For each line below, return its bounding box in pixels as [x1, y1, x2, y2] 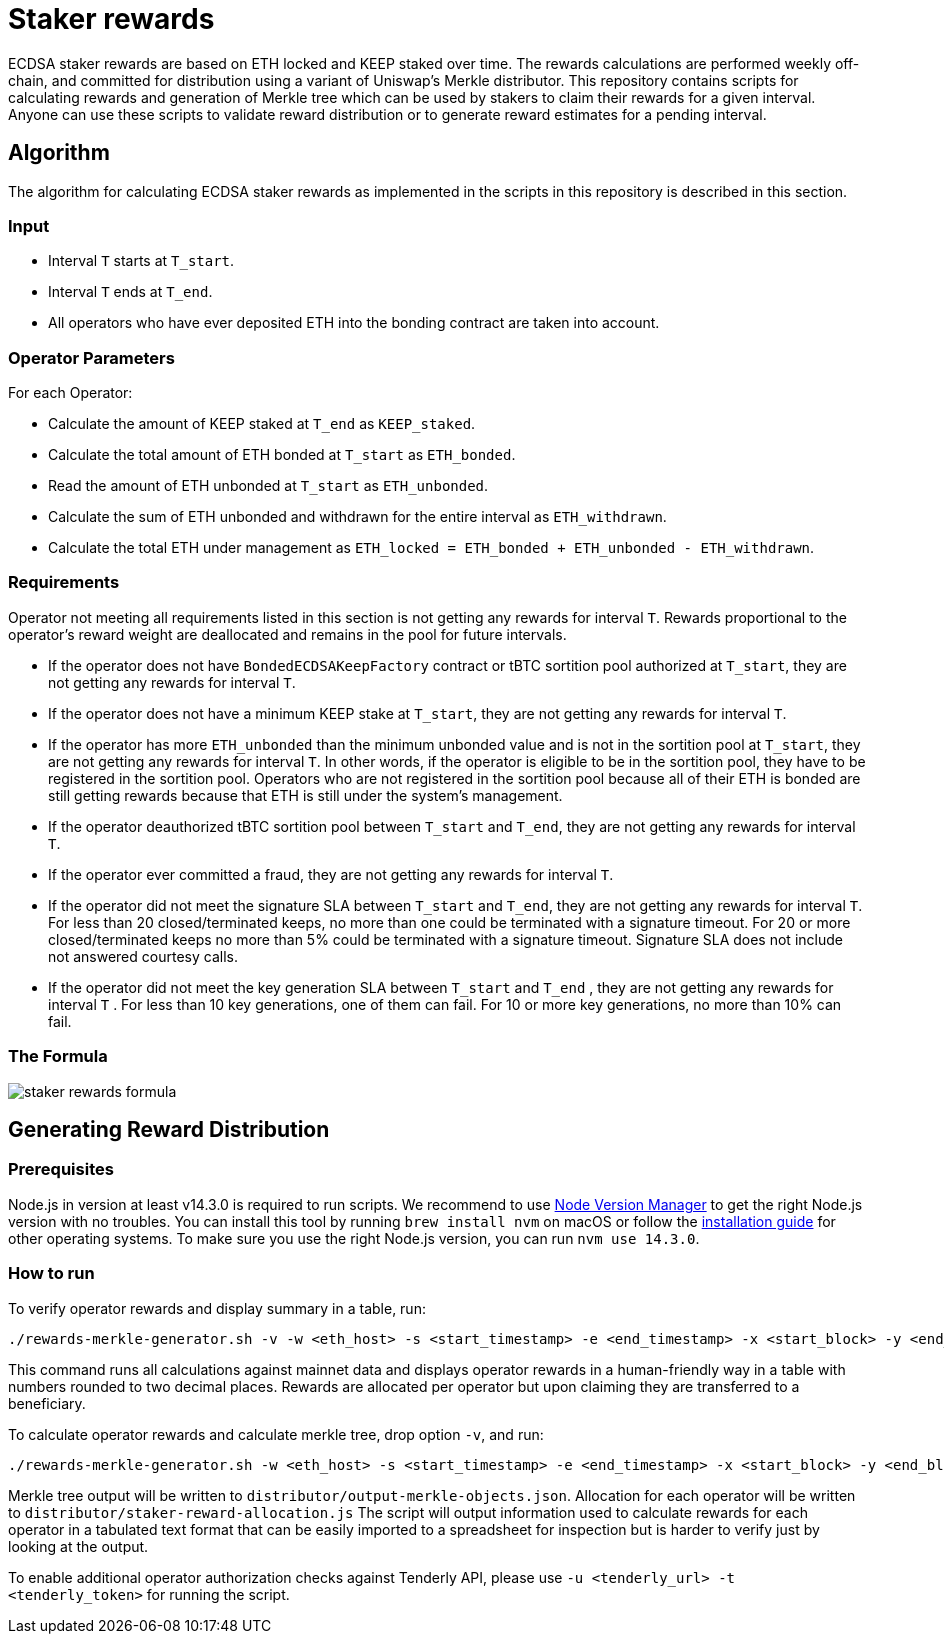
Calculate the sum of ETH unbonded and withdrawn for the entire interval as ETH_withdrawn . [48, 508, 667, 526]
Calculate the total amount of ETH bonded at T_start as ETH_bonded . [48, 446, 516, 464]
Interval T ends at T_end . [48, 283, 213, 301]
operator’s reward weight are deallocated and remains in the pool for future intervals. [8, 625, 567, 643]
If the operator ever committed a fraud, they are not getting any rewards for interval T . [48, 865, 614, 883]
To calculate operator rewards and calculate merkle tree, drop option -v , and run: [8, 1425, 544, 1443]
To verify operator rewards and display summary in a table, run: [8, 1299, 426, 1317]
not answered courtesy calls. [48, 947, 238, 965]
